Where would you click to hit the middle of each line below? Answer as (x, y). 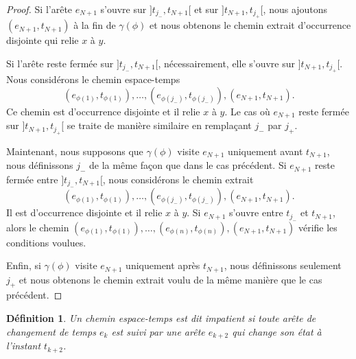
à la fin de (95, 25)
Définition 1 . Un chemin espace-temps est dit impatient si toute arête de (161, 318)
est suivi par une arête (158, 331)
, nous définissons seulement (283, 265)
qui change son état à (277, 331)
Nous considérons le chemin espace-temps (93, 79)
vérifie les (318, 227)
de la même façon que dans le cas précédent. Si (188, 165)
